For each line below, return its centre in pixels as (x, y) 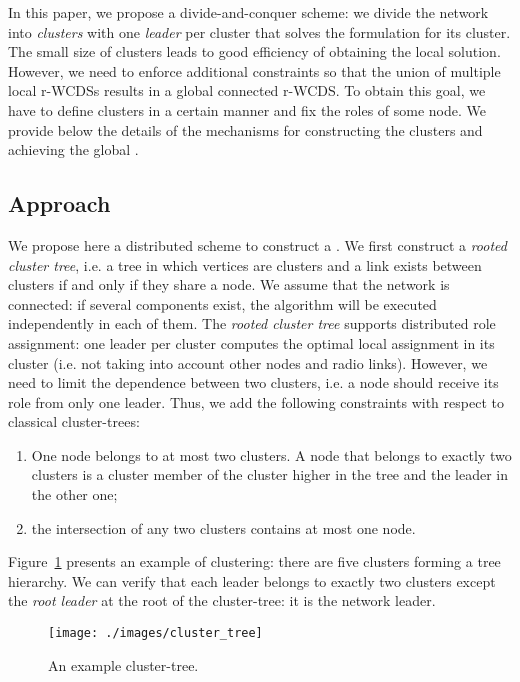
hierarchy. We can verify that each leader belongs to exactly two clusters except (252, 580)
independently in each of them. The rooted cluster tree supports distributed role (252, 323)
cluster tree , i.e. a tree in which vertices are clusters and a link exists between (245, 264)
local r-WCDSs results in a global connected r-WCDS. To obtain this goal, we (247, 90)
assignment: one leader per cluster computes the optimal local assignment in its (251, 342)
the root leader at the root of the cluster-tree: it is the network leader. (222, 600)
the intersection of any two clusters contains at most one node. (223, 527)
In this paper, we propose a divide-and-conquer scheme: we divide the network (248, 12)
